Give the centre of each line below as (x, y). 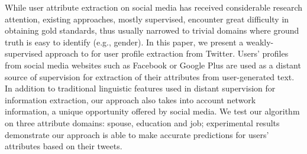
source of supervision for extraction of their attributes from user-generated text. (150, 76)
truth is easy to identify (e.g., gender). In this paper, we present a (124, 42)
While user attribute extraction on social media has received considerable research (154, 7)
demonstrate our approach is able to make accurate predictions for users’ (137, 134)
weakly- (260, 42)
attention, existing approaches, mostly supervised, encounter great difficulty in (147, 19)
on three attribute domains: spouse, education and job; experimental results (142, 122)
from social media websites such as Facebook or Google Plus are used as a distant (153, 65)
